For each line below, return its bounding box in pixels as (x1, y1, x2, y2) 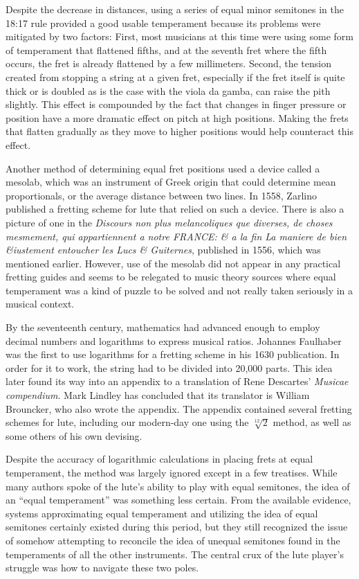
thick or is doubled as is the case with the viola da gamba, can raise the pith (6, 83, 331, 98)
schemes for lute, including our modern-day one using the (6, 415, 249, 429)
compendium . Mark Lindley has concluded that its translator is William (6, 388, 310, 402)
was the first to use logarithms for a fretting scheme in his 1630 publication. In (6, 347, 340, 362)
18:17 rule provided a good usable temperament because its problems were (6, 15, 321, 30)
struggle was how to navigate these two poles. (6, 560, 199, 575)
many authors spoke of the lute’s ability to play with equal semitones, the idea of (6, 479, 350, 493)
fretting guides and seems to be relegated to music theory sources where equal (6, 269, 336, 284)
